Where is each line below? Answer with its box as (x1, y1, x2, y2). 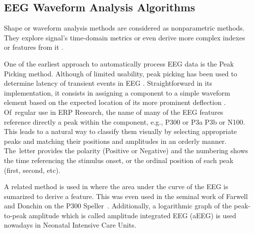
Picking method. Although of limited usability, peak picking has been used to (4, 68, 237, 78)
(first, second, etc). (4, 165, 61, 175)
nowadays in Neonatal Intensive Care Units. (4, 220, 136, 230)
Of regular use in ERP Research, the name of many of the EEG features (4, 106, 223, 117)
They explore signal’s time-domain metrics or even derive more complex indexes (4, 32, 245, 42)
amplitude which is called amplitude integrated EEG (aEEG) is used (29, 210, 236, 220)
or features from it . (4, 42, 63, 52)
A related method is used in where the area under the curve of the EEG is (4, 181, 228, 192)
